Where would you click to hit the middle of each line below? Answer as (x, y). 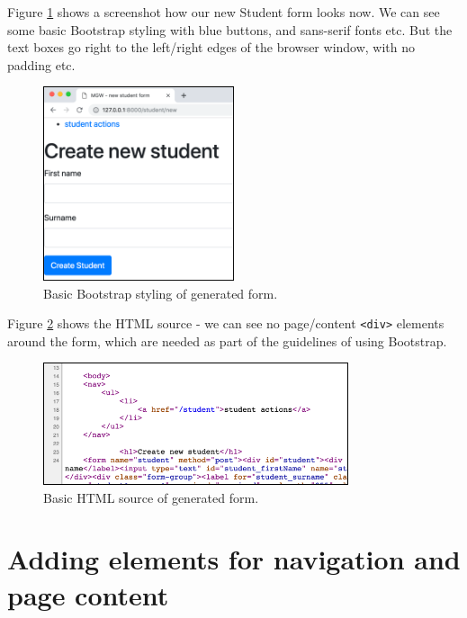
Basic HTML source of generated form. (151, 497)
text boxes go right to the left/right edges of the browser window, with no (211, 47)
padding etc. (41, 64)
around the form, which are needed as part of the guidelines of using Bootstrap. (227, 340)
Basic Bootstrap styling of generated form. (161, 293)
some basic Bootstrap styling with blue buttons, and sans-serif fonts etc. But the (230, 29)
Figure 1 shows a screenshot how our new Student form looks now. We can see (224, 12)
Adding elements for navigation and (234, 559)
